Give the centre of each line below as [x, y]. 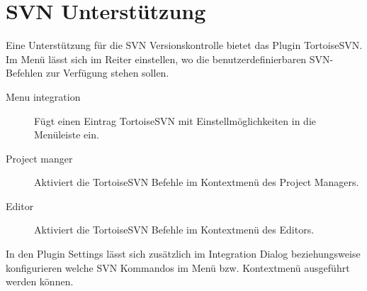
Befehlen [24, 73]
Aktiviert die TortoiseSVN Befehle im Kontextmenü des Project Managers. [197, 182]
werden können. [40, 281]
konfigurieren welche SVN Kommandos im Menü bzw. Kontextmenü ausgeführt [178, 267]
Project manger [39, 158]
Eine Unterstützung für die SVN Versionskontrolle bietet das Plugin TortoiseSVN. [184, 45]
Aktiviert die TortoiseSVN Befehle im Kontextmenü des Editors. [174, 230]
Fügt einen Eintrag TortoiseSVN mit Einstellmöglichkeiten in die [175, 120]
